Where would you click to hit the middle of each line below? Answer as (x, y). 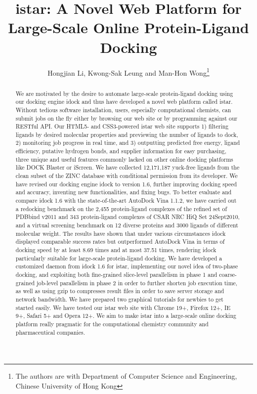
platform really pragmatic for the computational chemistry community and (112, 324)
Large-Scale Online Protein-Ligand (128, 27)
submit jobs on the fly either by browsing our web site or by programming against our (127, 118)
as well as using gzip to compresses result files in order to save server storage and (120, 291)
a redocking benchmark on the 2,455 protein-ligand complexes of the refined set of (121, 208)
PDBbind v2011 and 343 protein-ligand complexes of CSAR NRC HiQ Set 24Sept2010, (128, 217)
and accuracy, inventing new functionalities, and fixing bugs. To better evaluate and (124, 192)
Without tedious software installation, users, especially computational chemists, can (123, 109)
